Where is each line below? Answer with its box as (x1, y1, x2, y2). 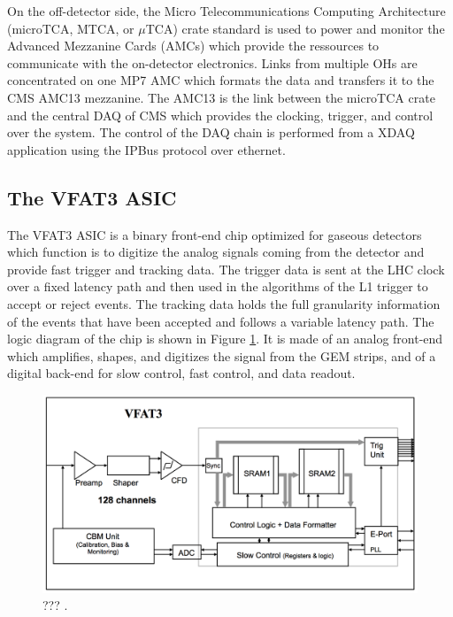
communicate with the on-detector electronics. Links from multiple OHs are (7, 53, 418, 72)
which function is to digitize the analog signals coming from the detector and (7, 243, 425, 261)
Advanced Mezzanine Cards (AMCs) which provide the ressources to (7, 36, 380, 55)
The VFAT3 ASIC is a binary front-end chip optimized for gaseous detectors (7, 225, 422, 243)
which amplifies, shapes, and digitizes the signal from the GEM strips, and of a (7, 346, 436, 365)
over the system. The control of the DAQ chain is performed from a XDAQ (7, 123, 415, 142)
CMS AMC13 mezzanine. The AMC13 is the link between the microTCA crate (7, 88, 435, 106)
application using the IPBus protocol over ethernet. (7, 140, 286, 158)
